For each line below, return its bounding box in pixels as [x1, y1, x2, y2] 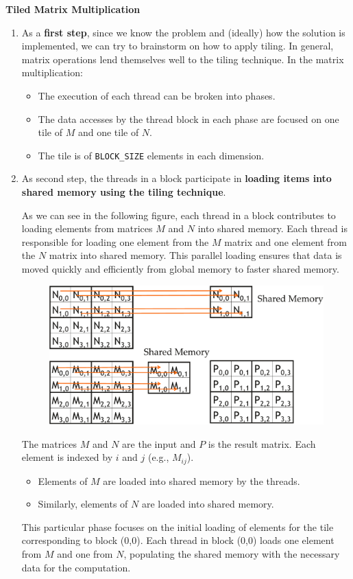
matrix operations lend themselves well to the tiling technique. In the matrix [21, 52, 344, 66]
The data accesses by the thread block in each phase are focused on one [38, 111, 339, 126]
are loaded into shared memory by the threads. [103, 473, 300, 488]
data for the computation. [21, 560, 131, 574]
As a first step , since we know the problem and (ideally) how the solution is [21, 25, 345, 39]
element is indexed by [21, 450, 113, 464]
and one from [57, 547, 113, 561]
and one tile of [77, 125, 139, 139]
